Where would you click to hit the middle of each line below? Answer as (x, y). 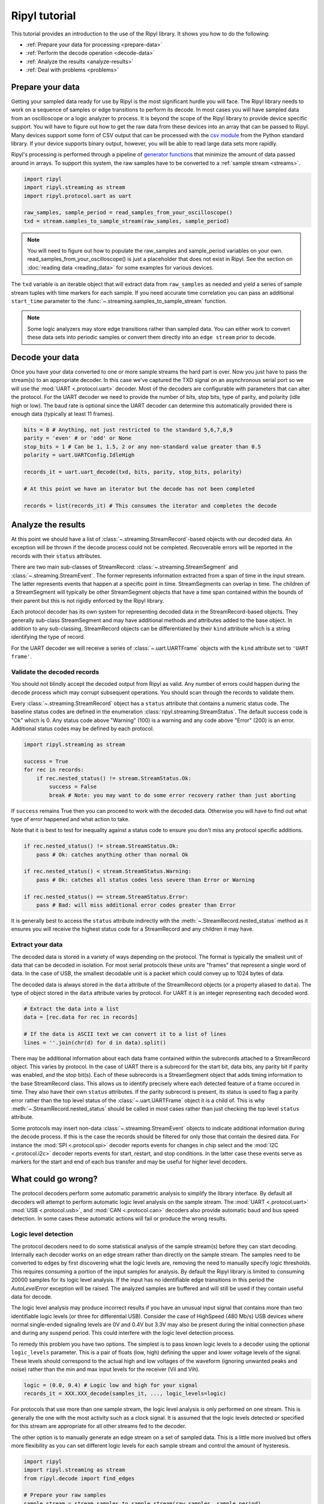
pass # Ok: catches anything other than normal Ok (112, 855)
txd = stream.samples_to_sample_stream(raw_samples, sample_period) (127, 221)
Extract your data (37, 945)
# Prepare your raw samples (65, 1495)
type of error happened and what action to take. (70, 819)
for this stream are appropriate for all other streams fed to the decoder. (99, 1426)
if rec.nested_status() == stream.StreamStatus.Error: (106, 897)
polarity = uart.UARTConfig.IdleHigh (79, 455)
